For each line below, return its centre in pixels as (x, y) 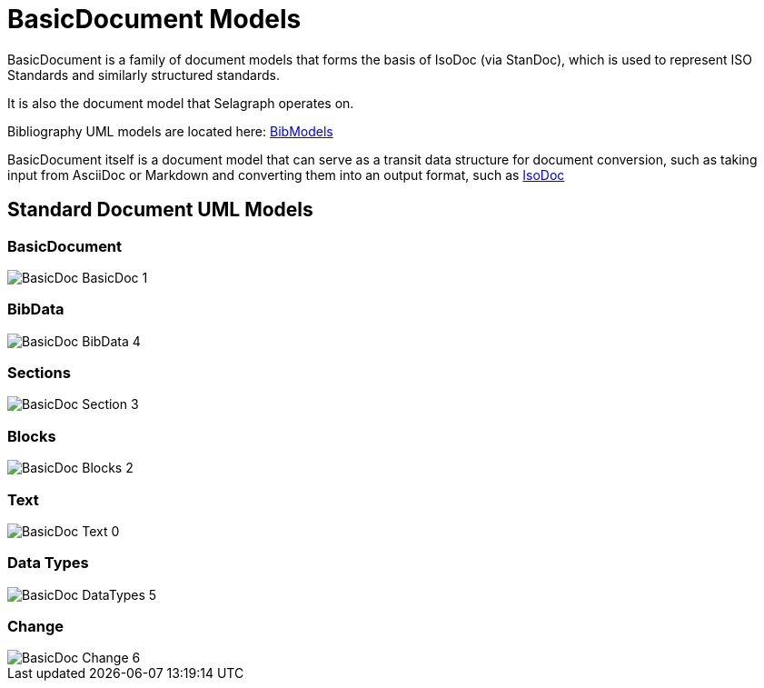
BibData (36, 309)
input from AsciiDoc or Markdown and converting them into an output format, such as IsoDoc (286, 174)
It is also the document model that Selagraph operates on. (181, 103)
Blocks (32, 436)
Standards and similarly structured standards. (144, 75)
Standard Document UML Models (160, 210)
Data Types (48, 563)
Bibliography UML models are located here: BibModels (170, 131)
